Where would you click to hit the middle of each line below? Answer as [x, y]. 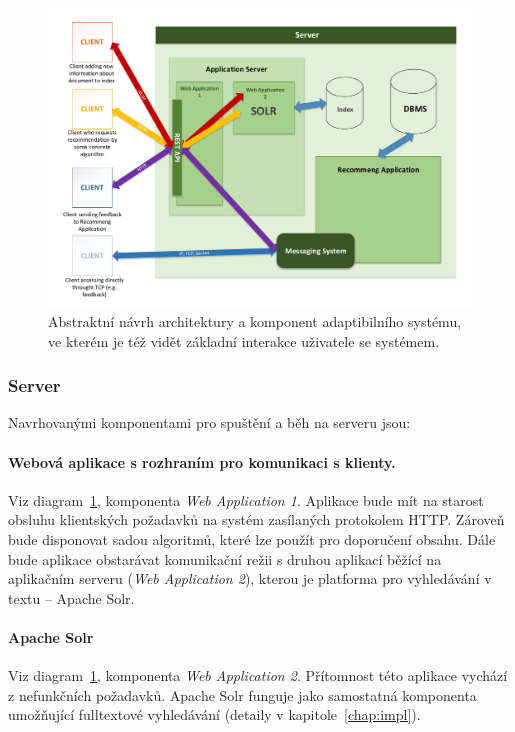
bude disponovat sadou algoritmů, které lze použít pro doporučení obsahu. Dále [252, 538]
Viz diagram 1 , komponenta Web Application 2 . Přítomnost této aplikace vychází [258, 675]
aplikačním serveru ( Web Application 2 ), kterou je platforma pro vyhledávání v [250, 578]
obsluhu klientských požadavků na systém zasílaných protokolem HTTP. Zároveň [256, 519]
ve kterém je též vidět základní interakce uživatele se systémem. [244, 340]
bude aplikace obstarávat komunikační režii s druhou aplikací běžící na [225, 558]
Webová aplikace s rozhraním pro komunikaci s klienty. [202, 461]
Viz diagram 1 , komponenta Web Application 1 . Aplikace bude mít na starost [246, 499]
